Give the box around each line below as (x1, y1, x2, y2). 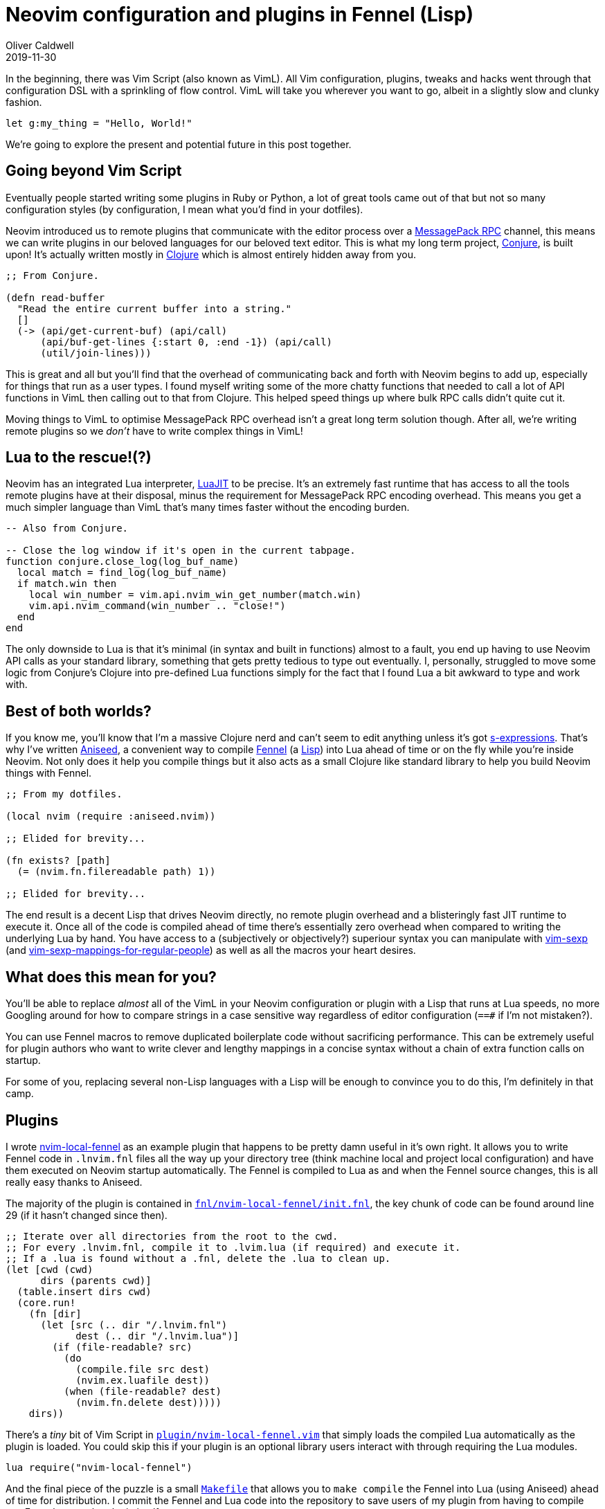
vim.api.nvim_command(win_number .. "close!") (28, 600, 286, 612)
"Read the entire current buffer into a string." (17, 302, 292, 314)
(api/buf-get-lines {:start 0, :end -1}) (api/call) (40, 336, 333, 347)
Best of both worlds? (6, 702, 152, 720)
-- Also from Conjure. (6, 523, 129, 534)
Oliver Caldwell (6, 39, 74, 51)
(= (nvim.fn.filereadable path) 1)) (17, 866, 216, 878)
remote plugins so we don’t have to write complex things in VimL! (6, 424, 303, 437)
